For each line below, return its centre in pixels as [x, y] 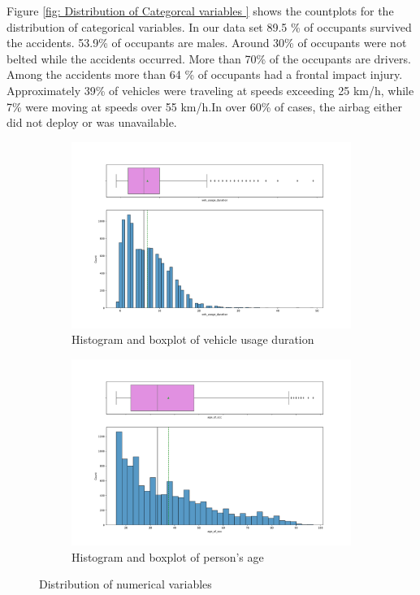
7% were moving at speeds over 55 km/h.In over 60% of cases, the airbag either [204, 106]
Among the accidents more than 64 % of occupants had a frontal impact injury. [205, 74]
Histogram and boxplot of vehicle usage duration [193, 339]
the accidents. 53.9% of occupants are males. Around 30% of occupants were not [207, 43]
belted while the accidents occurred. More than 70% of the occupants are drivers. [209, 58]
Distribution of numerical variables [126, 584]
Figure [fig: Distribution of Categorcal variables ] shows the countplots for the [200, 11]
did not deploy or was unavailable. [92, 122]
